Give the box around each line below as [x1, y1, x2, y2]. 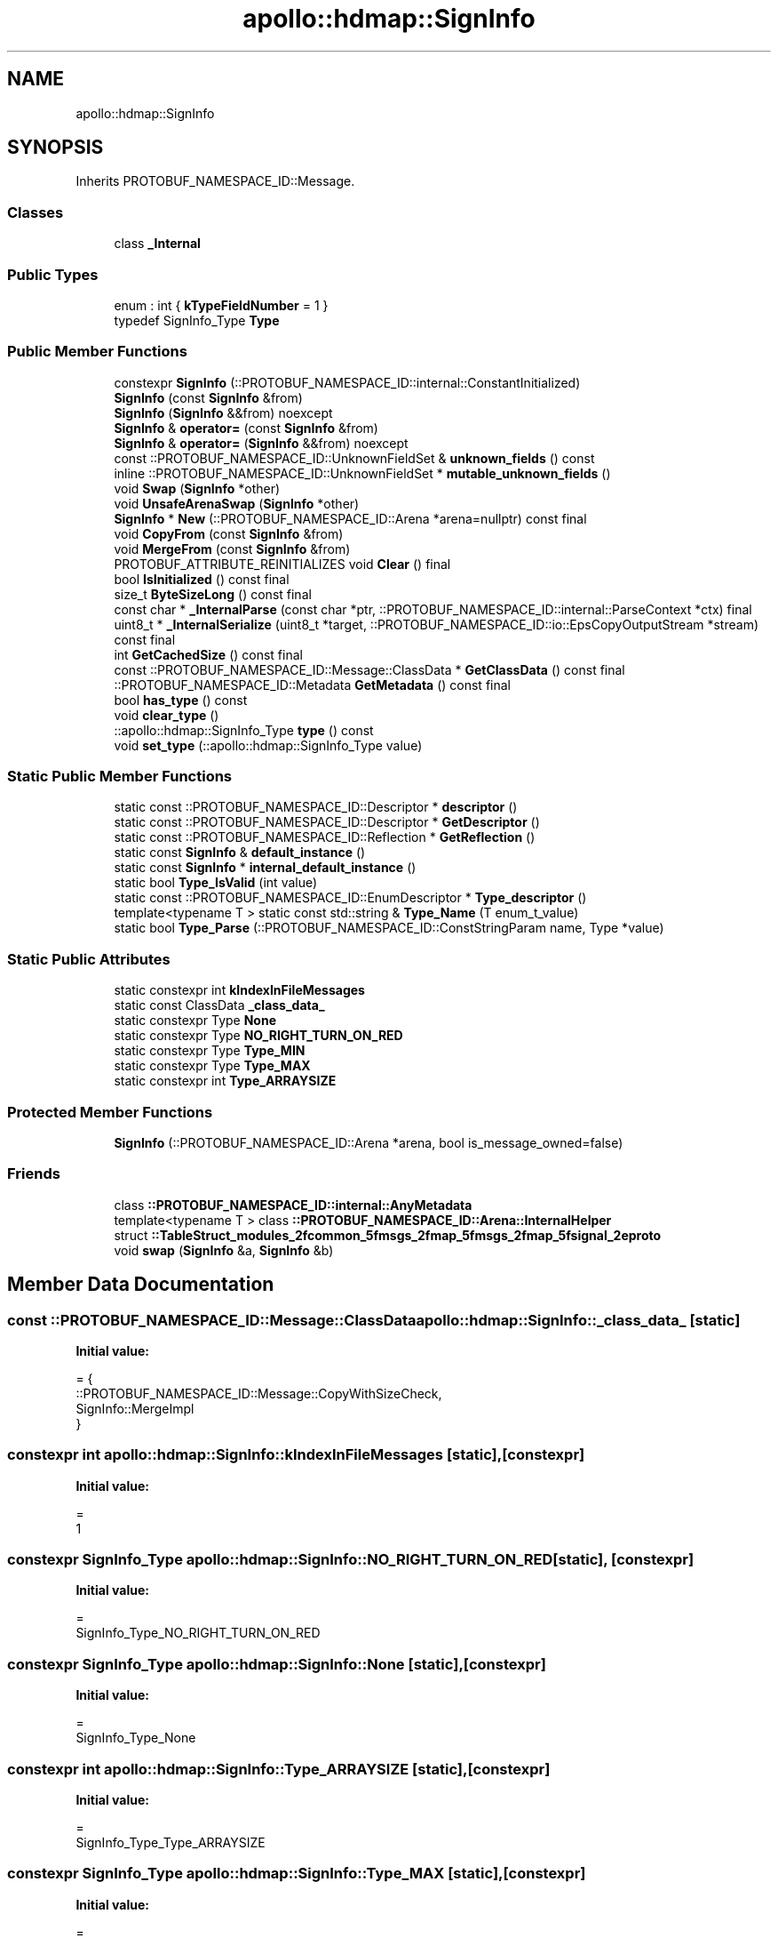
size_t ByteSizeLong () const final [114, 586, 312, 602]
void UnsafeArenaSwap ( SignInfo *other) [114, 495, 360, 511]
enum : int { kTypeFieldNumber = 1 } [114, 297, 329, 313]
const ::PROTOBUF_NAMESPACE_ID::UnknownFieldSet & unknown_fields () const [114, 450, 595, 466]
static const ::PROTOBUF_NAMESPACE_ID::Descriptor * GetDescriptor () [114, 814, 540, 830]
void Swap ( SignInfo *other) [114, 480, 281, 496]
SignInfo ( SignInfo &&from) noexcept [114, 404, 333, 420]
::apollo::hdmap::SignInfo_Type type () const [114, 722, 374, 738]
